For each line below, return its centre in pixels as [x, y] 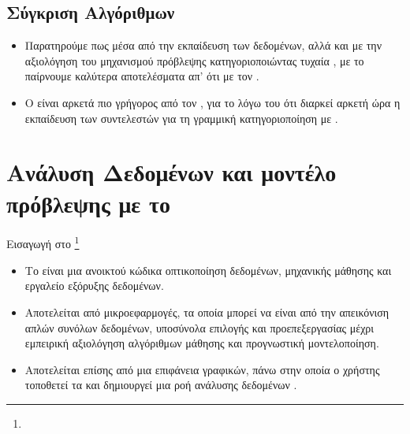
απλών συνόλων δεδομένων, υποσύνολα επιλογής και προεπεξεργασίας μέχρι [199, 327]
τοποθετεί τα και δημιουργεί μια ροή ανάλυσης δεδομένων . [161, 385]
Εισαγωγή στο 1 [43, 243]
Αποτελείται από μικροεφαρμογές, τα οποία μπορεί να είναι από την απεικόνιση [207, 312]
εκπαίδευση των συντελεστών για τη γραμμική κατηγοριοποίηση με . [181, 118]
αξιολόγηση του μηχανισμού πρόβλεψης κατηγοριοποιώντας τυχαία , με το [194, 60]
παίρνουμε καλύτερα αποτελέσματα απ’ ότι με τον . [142, 76]
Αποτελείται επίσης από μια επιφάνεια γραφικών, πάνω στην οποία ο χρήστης [202, 369]
